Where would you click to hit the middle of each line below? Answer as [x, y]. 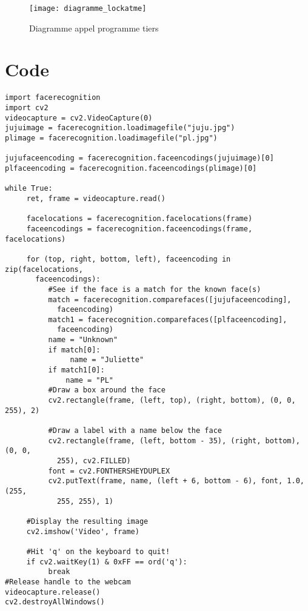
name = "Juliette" [107, 360]
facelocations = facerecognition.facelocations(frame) [139, 219]
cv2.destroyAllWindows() [55, 602]
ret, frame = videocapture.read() [96, 198]
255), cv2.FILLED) [94, 461]
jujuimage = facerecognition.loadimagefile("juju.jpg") [120, 128]
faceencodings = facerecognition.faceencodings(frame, [139, 229]
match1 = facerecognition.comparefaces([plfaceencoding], [168, 319]
